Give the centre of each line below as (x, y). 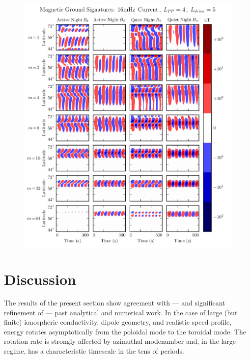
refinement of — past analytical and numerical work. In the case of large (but (121, 312)
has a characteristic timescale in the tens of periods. (106, 350)
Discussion (40, 279)
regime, (15, 350)
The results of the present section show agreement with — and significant (115, 302)
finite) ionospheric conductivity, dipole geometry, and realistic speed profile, (118, 322)
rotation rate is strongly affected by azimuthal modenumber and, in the (111, 341)
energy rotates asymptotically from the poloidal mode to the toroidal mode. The (125, 331)
